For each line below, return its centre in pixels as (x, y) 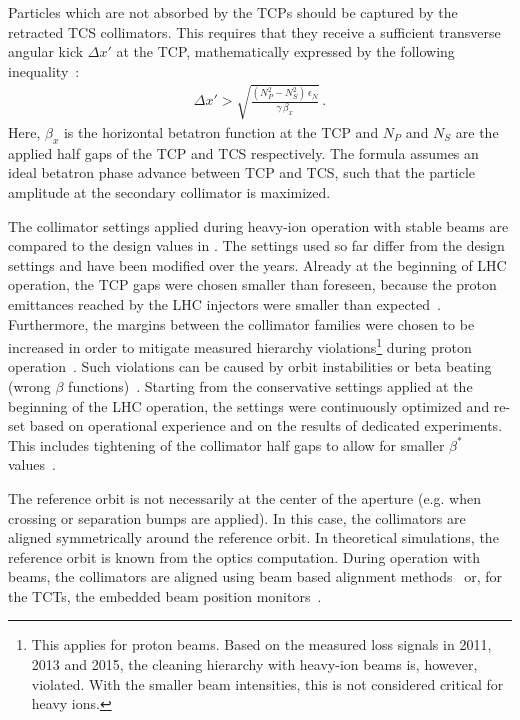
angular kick (46, 51)
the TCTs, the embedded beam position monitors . (165, 595)
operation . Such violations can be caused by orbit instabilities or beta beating (250, 366)
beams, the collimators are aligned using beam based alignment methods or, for (255, 576)
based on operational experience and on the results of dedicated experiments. (266, 425)
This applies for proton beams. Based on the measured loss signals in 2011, (261, 644)
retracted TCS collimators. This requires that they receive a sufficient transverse (254, 31)
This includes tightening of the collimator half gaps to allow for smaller (226, 444)
